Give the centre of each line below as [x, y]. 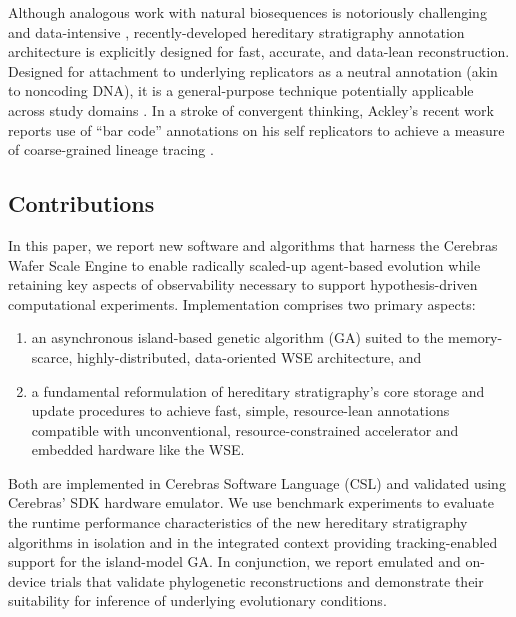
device [27, 580]
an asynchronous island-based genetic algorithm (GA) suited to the [237, 337]
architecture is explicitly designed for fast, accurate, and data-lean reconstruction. [259, 51]
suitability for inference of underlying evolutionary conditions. [197, 600]
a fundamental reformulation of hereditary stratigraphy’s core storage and [258, 390]
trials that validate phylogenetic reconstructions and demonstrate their [267, 580]
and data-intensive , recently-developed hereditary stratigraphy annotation [236, 31]
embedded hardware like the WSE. [138, 449]
